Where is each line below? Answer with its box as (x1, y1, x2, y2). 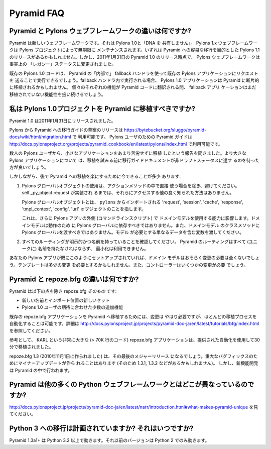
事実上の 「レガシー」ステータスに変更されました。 (9, 61, 116, 67)
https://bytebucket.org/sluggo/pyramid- (123, 127, 207, 133)
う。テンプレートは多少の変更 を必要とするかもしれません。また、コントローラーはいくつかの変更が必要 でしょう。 (9, 262, 248, 268)
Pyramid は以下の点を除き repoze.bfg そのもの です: (9, 288, 117, 294)
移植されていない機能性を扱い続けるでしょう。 (9, 91, 106, 97)
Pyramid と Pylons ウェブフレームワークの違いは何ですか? (9, 27, 192, 35)
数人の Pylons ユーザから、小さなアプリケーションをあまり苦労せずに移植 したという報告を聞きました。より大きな (9, 150, 247, 156)
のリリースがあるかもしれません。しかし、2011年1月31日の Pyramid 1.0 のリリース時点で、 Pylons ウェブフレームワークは (9, 54, 260, 60)
